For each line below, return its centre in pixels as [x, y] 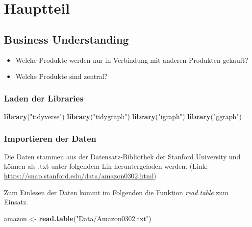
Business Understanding [66, 39]
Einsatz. [16, 202]
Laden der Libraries [44, 98]
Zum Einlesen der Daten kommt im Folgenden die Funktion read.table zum [116, 192]
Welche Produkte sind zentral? [62, 76]
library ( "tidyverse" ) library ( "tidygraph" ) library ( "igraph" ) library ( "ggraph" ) [123, 116]
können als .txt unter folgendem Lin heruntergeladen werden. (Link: [106, 166]
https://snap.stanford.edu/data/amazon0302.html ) [80, 175]
